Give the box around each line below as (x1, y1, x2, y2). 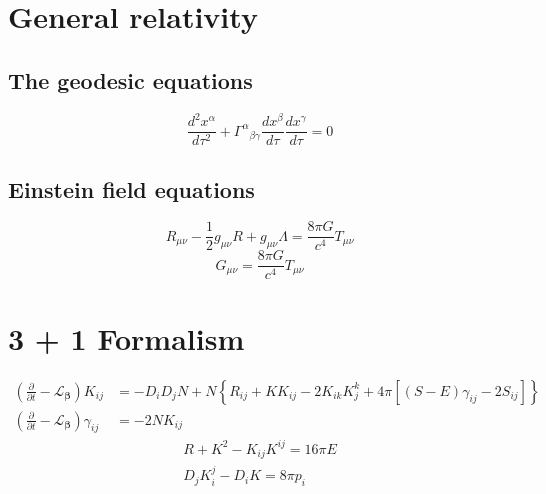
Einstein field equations (8, 173, 255, 204)
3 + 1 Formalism (8, 317, 245, 358)
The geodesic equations (8, 64, 253, 95)
